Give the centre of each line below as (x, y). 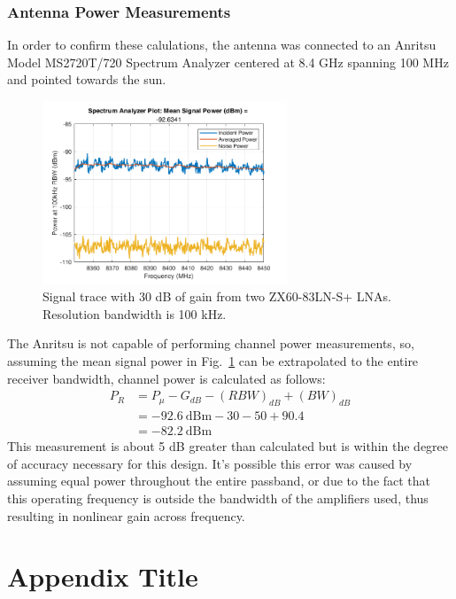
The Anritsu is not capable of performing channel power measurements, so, (211, 343)
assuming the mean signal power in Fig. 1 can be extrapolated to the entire (213, 361)
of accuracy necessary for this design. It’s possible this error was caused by (210, 463)
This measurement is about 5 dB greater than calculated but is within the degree (228, 446)
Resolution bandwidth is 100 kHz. (135, 313)
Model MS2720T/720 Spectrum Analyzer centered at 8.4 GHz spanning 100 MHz (228, 62)
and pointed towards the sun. (87, 79)
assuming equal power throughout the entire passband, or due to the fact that (219, 481)
